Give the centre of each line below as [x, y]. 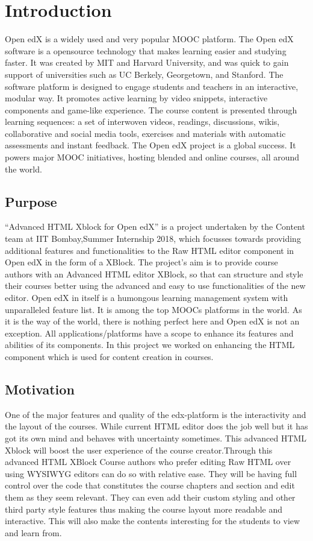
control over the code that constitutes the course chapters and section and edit [150, 485]
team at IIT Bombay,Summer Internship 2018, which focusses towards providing [153, 239]
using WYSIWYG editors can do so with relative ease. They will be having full [151, 473]
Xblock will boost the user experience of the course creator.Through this [139, 450]
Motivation [40, 389]
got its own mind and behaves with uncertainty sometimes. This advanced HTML [156, 438]
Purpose [31, 201]
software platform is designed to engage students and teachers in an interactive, [152, 86]
